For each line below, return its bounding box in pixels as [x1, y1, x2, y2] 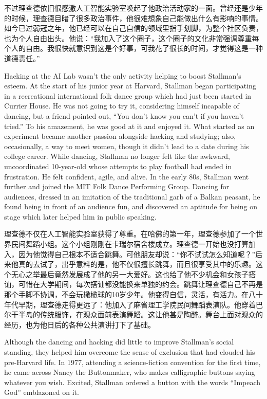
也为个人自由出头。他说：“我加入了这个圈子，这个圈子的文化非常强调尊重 [4, 32, 252, 43]
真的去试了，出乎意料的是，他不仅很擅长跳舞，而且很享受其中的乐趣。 [18, 259, 256, 269]
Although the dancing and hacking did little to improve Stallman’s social [4, 336, 234, 347]
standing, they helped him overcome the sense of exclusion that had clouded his [4, 347, 255, 357]
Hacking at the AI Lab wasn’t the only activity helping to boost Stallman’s [4, 70, 241, 81]
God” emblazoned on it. [4, 387, 79, 397]
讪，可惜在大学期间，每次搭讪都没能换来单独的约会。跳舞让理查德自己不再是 [4, 279, 263, 289]
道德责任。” [4, 52, 40, 63]
